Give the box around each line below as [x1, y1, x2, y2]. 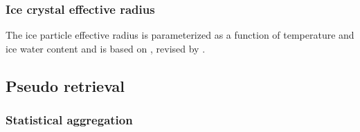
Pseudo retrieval [6, 75, 125, 96]
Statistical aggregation [6, 111, 133, 129]
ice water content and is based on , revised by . [6, 41, 206, 55]
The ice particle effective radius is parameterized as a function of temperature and [6, 28, 354, 42]
